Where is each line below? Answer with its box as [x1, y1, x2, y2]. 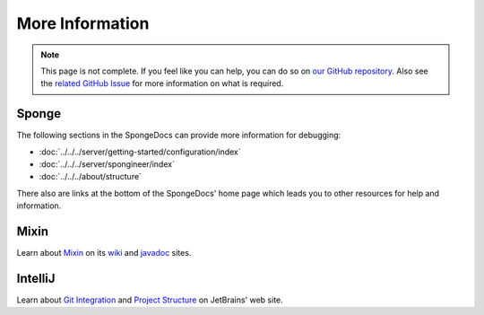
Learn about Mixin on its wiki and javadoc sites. [16, 248, 192, 258]
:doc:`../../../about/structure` [39, 171, 143, 182]
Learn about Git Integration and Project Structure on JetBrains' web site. [16, 294, 284, 305]
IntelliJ [16, 270, 56, 286]
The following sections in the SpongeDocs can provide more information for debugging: [16, 130, 341, 141]
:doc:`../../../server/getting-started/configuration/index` [39, 146, 241, 157]
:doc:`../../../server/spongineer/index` [39, 159, 175, 170]
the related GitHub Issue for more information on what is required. [40, 78, 284, 89]
